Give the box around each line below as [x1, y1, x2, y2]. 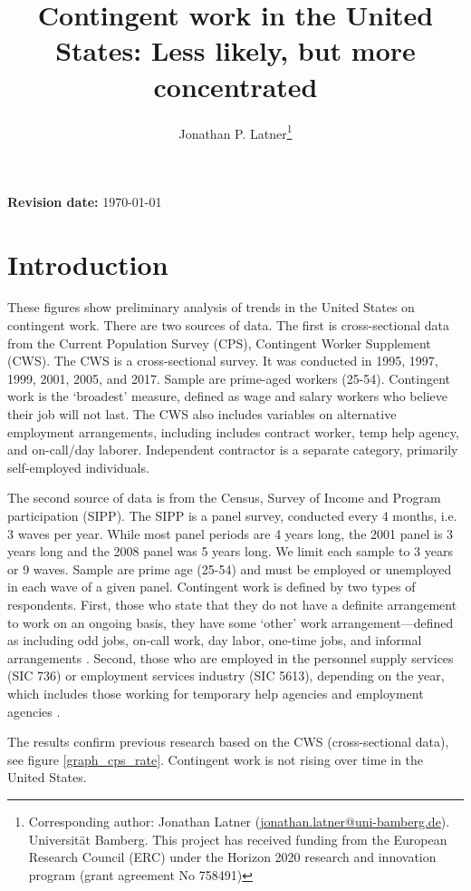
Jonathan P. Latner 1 [178, 121, 293, 142]
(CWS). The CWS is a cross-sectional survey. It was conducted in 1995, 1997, [7, 351, 438, 370]
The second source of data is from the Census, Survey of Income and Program [7, 488, 441, 507]
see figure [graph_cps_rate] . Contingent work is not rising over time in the [7, 749, 424, 769]
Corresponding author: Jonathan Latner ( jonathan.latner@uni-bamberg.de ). [28, 811, 450, 830]
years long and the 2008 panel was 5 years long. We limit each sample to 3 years [7, 542, 453, 561]
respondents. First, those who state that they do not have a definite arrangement [7, 594, 457, 613]
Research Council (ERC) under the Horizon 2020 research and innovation [28, 847, 437, 867]
